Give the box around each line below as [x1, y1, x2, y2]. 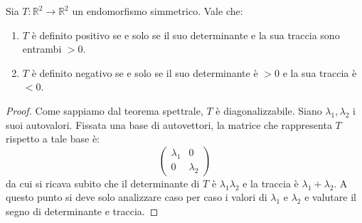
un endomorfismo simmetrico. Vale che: [72, 4, 243, 18]
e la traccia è [243, 175, 299, 190]
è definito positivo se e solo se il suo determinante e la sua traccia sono [31, 27, 340, 42]
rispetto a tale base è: [6, 131, 100, 146]
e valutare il [304, 190, 356, 204]
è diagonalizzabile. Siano [215, 103, 322, 118]
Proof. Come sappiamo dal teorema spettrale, [6, 103, 203, 118]
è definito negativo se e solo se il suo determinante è [31, 65, 258, 80]
